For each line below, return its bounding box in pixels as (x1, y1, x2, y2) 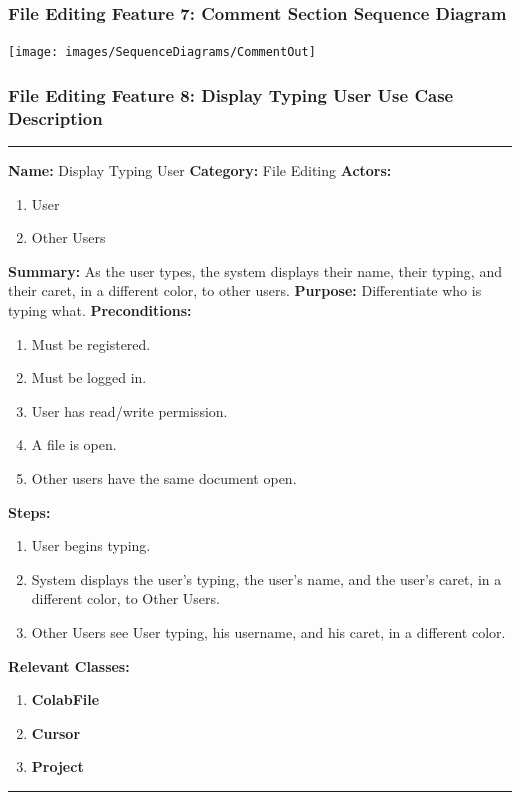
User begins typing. (31, 535, 151, 556)
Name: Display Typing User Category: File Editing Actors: (8, 160, 392, 181)
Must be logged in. (31, 367, 147, 388)
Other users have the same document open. (31, 467, 297, 488)
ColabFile (31, 689, 100, 710)
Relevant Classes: (8, 655, 130, 676)
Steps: (8, 501, 51, 522)
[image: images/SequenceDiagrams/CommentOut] (8, 45, 316, 60)
